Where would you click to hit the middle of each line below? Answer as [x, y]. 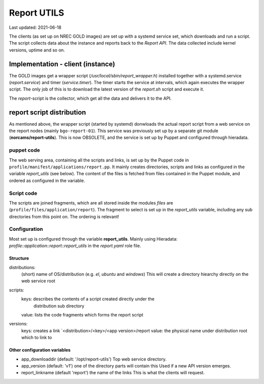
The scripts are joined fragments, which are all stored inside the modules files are [91, 203]
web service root [38, 281]
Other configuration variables [40, 350]
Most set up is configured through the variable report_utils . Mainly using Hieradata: [93, 239]
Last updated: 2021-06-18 [35, 27]
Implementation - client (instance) [62, 64]
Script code [23, 193]
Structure [19, 258]
